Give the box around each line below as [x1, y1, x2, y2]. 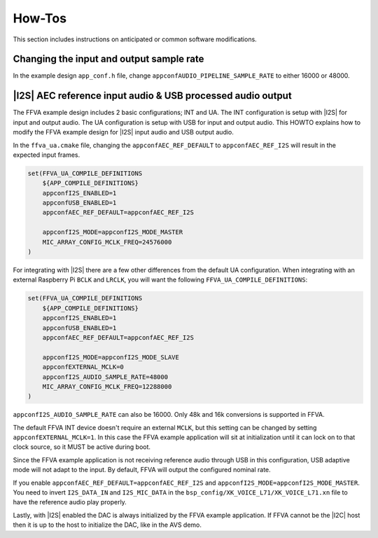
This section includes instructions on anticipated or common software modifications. [13, 35, 257, 43]
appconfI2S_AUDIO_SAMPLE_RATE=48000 [42, 373, 168, 381]
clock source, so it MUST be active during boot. [13, 443, 150, 451]
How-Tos [13, 11, 66, 26]
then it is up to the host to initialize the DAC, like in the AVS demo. [13, 520, 202, 529]
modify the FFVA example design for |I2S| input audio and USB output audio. [13, 128, 234, 137]
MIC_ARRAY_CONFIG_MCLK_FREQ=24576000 [42, 238, 172, 246]
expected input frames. [13, 151, 80, 159]
